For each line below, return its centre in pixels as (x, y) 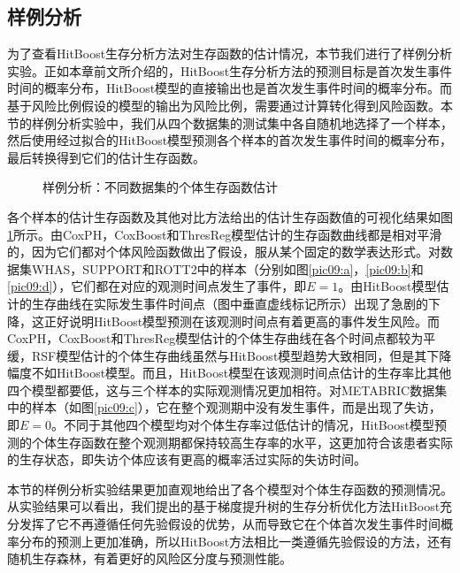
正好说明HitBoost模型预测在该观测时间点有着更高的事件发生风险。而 (242, 321)
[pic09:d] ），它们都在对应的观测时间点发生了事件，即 (157, 286)
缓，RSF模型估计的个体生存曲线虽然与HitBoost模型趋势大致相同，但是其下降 (230, 355)
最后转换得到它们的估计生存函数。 (106, 157)
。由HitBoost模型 (387, 286)
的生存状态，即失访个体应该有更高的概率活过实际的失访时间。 (187, 459)
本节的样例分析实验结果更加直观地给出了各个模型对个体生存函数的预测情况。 (230, 489)
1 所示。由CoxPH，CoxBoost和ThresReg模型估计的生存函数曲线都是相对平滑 (225, 234)
